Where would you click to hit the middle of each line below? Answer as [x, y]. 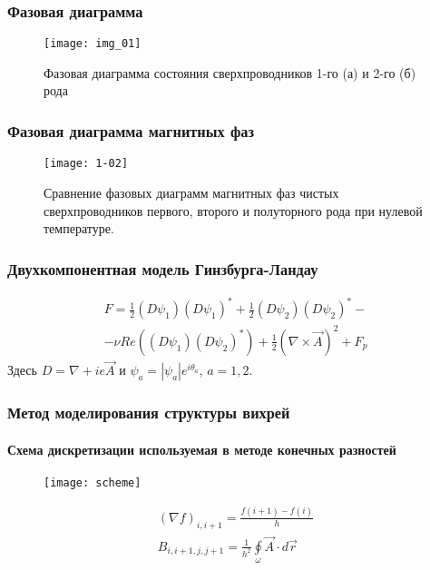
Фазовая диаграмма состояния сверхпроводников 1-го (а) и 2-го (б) [230, 72]
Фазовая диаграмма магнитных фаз [131, 130]
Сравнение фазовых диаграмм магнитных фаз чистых [191, 192]
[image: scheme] [93, 482]
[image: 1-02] [86, 164]
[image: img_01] [93, 44]
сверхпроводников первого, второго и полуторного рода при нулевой [233, 210]
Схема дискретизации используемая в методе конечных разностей [202, 449]
